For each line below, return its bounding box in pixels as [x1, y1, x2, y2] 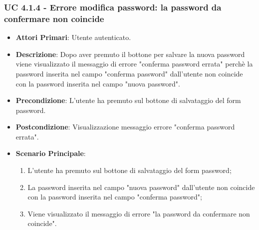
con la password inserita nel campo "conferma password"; [27, 191, 202, 202]
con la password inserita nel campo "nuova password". [15, 78, 180, 88]
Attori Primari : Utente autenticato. [15, 32, 131, 42]
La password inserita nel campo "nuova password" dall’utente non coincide [27, 181, 255, 192]
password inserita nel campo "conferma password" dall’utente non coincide [15, 68, 243, 78]
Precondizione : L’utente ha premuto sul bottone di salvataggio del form [15, 95, 241, 105]
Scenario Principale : [15, 148, 86, 158]
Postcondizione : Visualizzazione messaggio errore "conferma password [15, 121, 235, 132]
